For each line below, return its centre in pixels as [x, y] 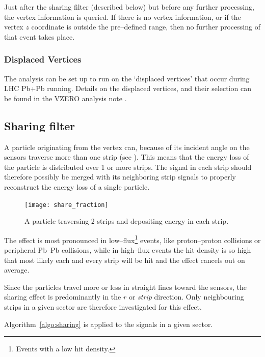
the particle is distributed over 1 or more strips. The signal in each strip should [128, 167]
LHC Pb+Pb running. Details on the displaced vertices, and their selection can [128, 88]
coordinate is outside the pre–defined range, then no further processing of [146, 27]
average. [17, 270]
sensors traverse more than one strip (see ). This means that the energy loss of [127, 157]
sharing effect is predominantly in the [63, 297]
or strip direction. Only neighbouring [186, 297]
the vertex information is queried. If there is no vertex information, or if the [123, 17]
